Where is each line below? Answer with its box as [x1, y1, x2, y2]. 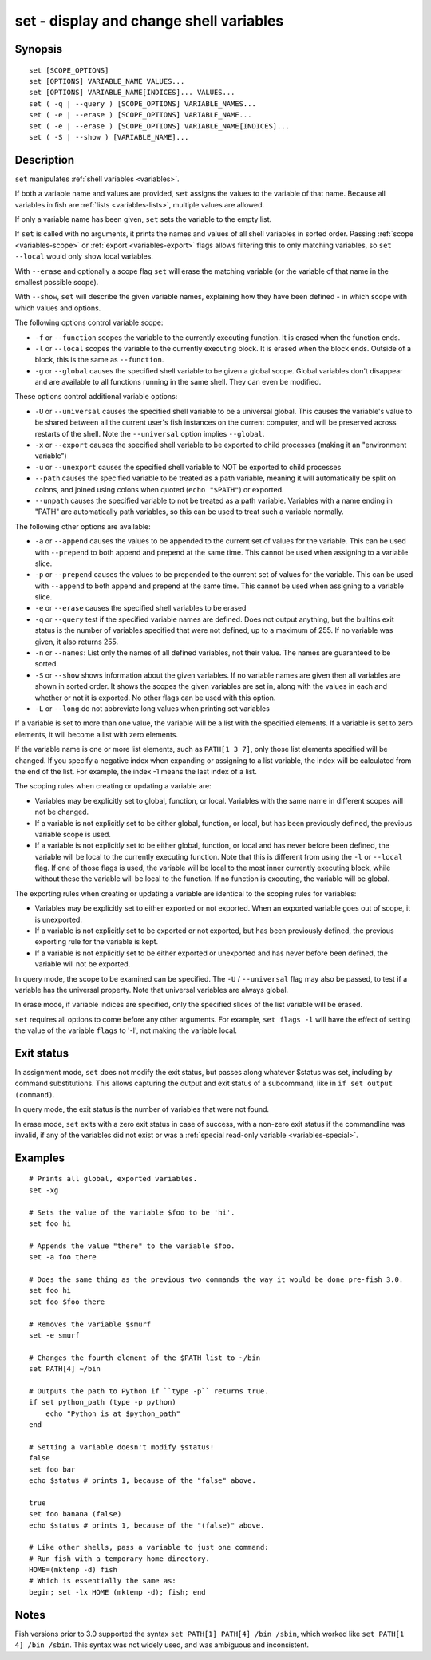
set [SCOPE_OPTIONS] [29, 65, 109, 75]
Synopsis [14, 42, 63, 56]
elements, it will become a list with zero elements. [14, 729, 179, 739]
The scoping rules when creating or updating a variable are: [14, 781, 212, 791]
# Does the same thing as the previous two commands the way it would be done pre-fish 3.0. [29, 1275, 404, 1284]
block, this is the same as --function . [34, 355, 164, 365]
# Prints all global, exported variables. [29, 1174, 198, 1184]
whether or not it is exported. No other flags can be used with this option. [34, 693, 276, 702]
